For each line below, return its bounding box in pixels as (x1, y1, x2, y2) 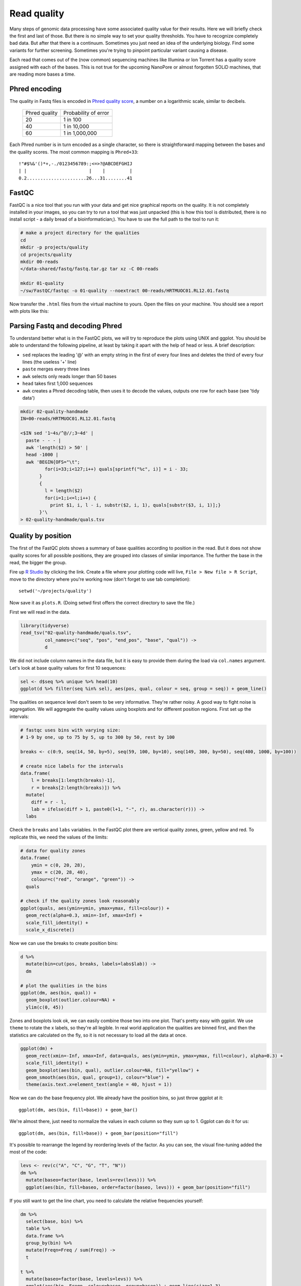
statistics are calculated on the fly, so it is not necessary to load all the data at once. (9, 1032, 187, 1038)
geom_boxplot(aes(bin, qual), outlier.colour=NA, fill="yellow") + (26, 1067, 199, 1073)
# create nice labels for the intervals (20, 763, 123, 769)
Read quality (9, 8, 64, 19)
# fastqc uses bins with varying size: (20, 727, 121, 733)
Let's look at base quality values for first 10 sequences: (9, 665, 126, 671)
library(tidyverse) (20, 623, 69, 629)
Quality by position (9, 531, 72, 540)
